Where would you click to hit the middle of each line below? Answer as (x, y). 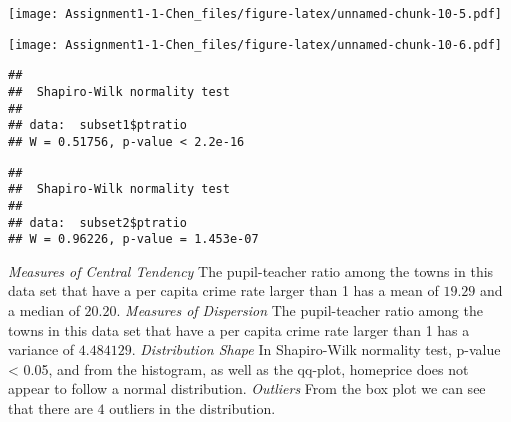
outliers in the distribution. (192, 408)
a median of (44, 310)
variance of (41, 349)
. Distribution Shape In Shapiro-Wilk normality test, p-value (316, 349)
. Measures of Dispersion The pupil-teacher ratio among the (299, 310)
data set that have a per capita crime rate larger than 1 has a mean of (223, 290)
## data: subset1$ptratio (97, 125)
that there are (50, 408)
